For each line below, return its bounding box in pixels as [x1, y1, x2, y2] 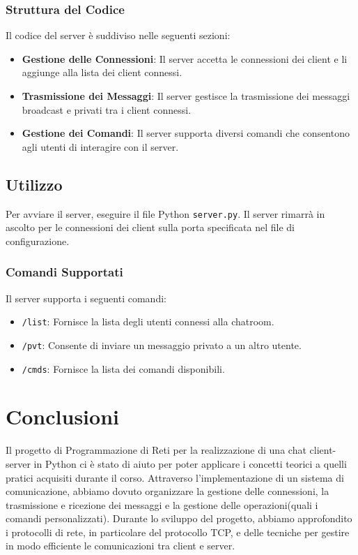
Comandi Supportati [6, 263, 123, 281]
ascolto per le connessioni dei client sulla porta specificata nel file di [6, 220, 295, 235]
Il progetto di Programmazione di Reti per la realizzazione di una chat [6, 443, 306, 457]
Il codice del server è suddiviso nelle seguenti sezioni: [6, 28, 231, 43]
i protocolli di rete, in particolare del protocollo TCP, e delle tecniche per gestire [6, 524, 350, 539]
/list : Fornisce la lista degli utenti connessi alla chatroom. [22, 314, 274, 329]
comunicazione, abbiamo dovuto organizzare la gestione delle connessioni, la [6, 484, 329, 498]
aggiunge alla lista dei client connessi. [22, 65, 182, 80]
